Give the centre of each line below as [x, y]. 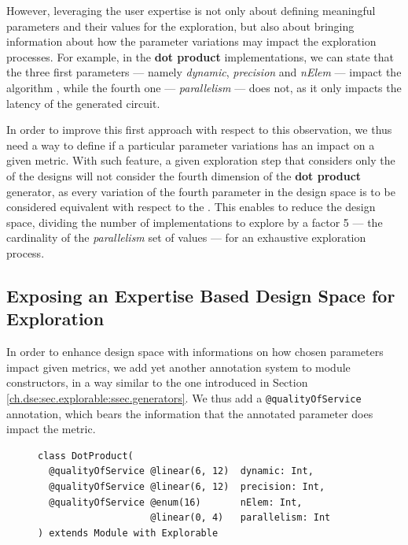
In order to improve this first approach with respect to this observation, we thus [199, 130]
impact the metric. [51, 429]
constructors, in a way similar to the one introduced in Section [157, 382]
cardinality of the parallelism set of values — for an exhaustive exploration [186, 237]
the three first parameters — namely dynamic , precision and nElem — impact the [204, 72]
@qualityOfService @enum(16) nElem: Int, [176, 502]
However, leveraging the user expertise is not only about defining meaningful [191, 10]
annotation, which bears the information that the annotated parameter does [190, 413]
